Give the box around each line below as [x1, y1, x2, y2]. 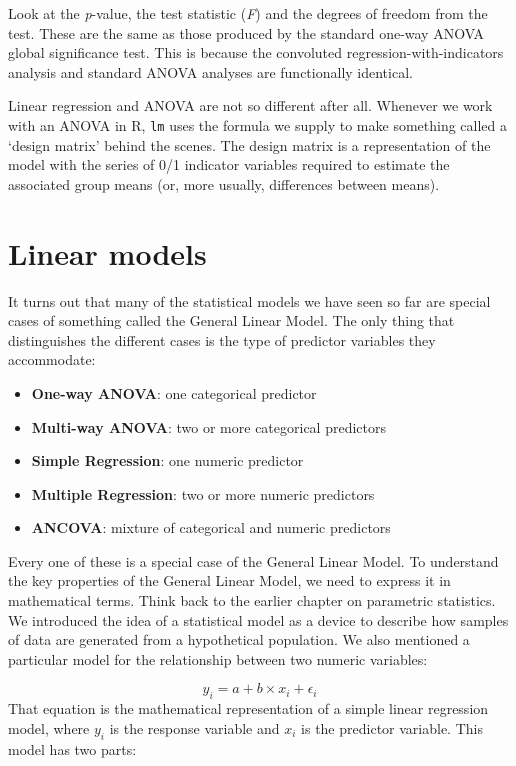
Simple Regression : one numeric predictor [31, 450, 304, 471]
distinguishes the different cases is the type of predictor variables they [8, 329, 436, 350]
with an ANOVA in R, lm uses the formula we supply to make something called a [8, 114, 508, 135]
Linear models [8, 232, 207, 273]
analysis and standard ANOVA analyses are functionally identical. [8, 61, 413, 82]
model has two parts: [8, 738, 137, 759]
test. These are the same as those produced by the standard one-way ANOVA [8, 22, 485, 43]
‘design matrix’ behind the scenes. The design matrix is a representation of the [8, 134, 491, 155]
